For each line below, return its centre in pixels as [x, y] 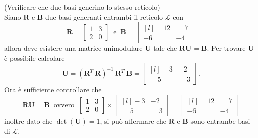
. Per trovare [226, 48]
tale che [165, 48]
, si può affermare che [133, 121]
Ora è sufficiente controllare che [53, 89]
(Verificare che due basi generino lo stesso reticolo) [82, 7]
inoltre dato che [28, 121]
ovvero [64, 105]
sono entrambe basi [220, 121]
